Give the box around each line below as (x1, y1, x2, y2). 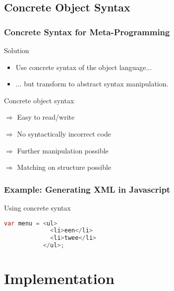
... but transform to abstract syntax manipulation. (15, 78, 169, 89)
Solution (4, 45, 29, 55)
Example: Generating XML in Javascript (4, 183, 171, 195)
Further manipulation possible (17, 145, 109, 155)
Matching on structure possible (17, 162, 112, 172)
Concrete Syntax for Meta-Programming (4, 25, 170, 38)
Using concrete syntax (4, 202, 71, 213)
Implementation (4, 268, 115, 289)
